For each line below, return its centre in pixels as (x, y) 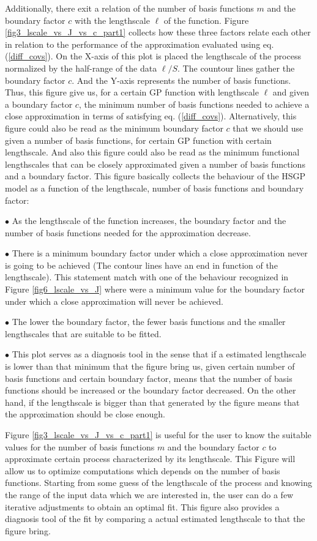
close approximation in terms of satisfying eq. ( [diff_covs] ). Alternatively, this (151, 116)
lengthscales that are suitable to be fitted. (83, 333)
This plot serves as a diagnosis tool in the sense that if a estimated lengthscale (159, 354)
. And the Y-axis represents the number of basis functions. (181, 80)
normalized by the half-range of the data (81, 68)
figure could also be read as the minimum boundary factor (114, 128)
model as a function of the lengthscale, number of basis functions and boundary (155, 188)
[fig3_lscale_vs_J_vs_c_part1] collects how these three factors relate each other (158, 32)
